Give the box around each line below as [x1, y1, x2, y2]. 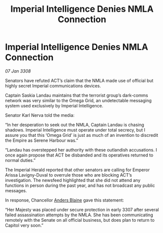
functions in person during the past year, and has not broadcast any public [5, 182, 155, 188]
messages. [5, 187, 27, 193]
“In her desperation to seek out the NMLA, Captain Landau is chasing [5, 122, 144, 128]
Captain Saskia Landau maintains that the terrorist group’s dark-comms [5, 92, 148, 98]
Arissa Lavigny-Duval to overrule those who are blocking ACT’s [5, 172, 132, 178]
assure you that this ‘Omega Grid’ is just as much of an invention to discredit [5, 132, 159, 138]
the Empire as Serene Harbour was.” [5, 137, 78, 143]
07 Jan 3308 [5, 68, 31, 74]
